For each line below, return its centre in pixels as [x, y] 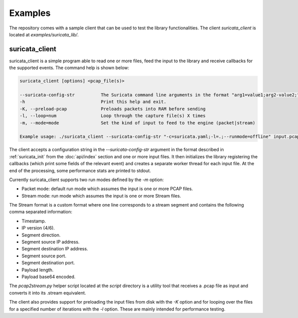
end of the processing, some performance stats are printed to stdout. [80, 170]
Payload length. [38, 270]
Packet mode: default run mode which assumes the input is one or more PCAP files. [107, 189]
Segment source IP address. [50, 242]
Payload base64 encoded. [48, 277]
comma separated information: [41, 212]
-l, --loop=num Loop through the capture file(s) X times [113, 116]
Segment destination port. [48, 263]
